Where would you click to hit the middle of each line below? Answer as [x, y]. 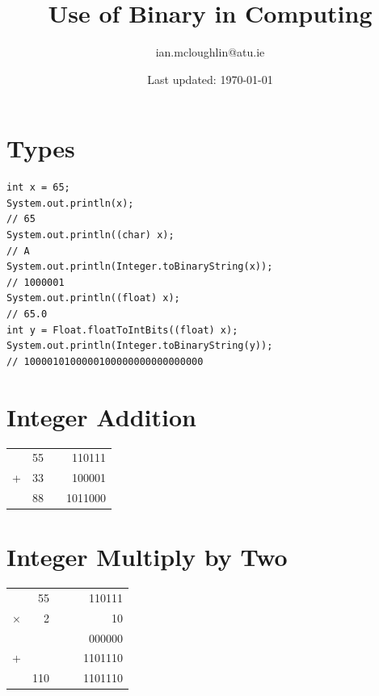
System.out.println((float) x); [93, 298]
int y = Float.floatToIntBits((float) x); [122, 330]
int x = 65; [38, 188]
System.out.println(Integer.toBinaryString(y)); [140, 346]
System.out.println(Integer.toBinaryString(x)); [140, 267]
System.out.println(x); [70, 203]
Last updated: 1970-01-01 [210, 79]
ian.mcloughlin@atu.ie [210, 52]
